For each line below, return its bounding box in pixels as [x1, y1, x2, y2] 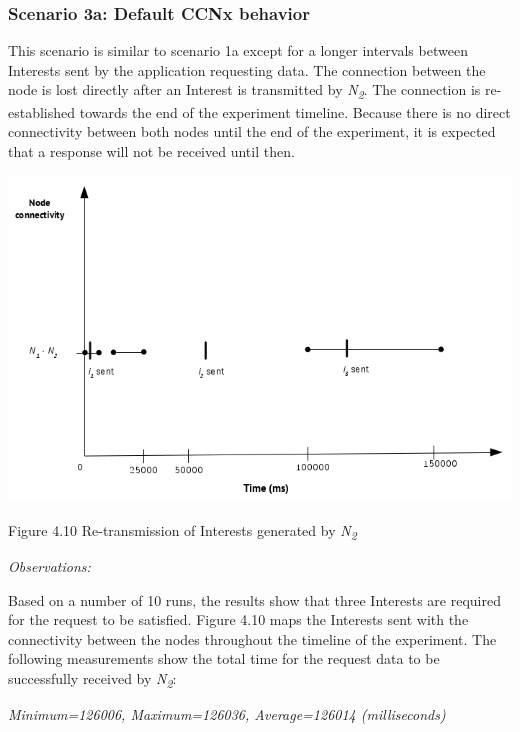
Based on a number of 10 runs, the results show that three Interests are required [8, 589, 501, 610]
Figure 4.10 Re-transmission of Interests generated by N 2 [8, 519, 357, 543]
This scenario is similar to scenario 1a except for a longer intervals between [8, 40, 468, 61]
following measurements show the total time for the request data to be [8, 648, 440, 669]
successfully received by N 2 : [8, 667, 177, 691]
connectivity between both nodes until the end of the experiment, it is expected [8, 121, 496, 142]
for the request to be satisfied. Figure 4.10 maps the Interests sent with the [8, 609, 469, 630]
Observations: [8, 555, 91, 576]
